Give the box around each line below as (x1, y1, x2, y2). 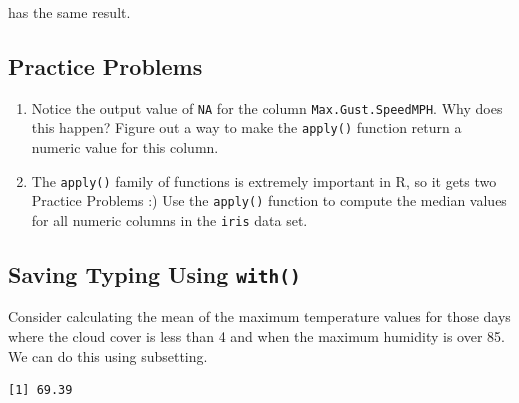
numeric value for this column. (31, 137, 219, 158)
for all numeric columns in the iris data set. (31, 210, 308, 231)
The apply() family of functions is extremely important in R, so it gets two (31, 170, 497, 191)
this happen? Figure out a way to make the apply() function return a (31, 117, 462, 138)
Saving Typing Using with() (8, 259, 301, 290)
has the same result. (8, 2, 131, 22)
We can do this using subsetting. (8, 345, 208, 366)
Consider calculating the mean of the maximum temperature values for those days (8, 306, 511, 327)
